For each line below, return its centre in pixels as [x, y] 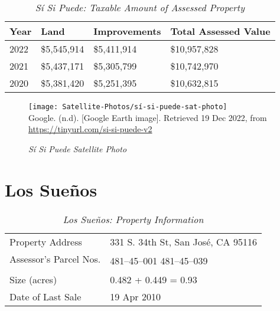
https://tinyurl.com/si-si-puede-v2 [90, 129]
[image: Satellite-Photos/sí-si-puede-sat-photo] [128, 107]
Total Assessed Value [220, 31]
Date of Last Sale [45, 296]
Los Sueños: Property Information [133, 219]
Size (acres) [33, 279]
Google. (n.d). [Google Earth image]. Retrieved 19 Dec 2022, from [148, 117]
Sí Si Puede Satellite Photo [78, 148]
